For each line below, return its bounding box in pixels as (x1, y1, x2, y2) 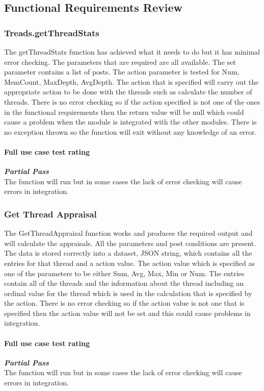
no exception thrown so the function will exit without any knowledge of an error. (4, 126, 257, 137)
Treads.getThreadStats (4, 26, 99, 39)
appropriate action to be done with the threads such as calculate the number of (4, 86, 252, 97)
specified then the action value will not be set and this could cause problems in (4, 307, 251, 318)
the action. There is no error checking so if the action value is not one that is (4, 298, 245, 308)
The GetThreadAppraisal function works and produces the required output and (4, 228, 253, 238)
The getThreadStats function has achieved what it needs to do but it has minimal (4, 46, 260, 57)
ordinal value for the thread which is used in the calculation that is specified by (4, 287, 252, 298)
